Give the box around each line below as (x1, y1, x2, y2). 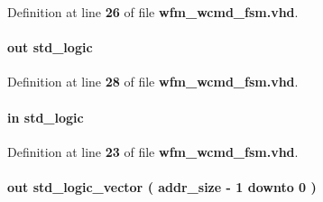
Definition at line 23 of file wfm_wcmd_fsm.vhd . (7, 142, 299, 161)
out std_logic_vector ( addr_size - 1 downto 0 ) (7, 177, 317, 196)
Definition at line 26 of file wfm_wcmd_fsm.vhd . (7, 3, 299, 21)
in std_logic (7, 107, 84, 126)
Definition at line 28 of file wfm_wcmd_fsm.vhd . (7, 72, 299, 91)
